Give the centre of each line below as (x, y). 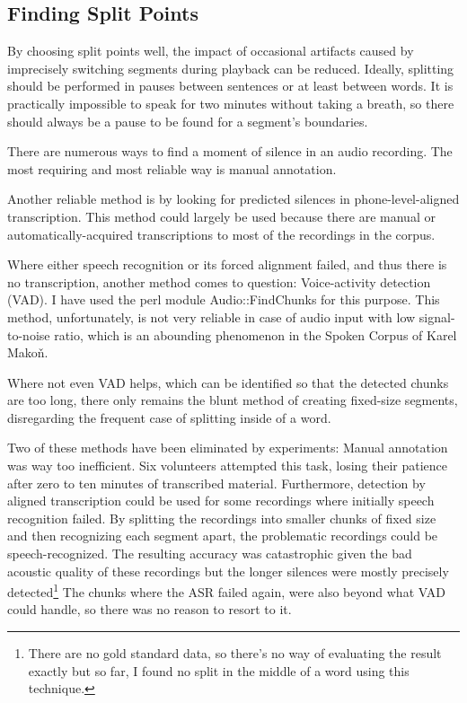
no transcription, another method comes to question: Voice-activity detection (219, 281)
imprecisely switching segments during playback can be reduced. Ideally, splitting (231, 68)
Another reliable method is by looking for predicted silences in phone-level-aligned (233, 199)
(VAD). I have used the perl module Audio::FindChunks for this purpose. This (224, 299)
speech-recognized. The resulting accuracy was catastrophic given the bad (210, 554)
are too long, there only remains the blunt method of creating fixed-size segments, (233, 400)
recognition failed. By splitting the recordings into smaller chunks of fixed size (222, 518)
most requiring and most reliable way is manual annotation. (172, 168)
